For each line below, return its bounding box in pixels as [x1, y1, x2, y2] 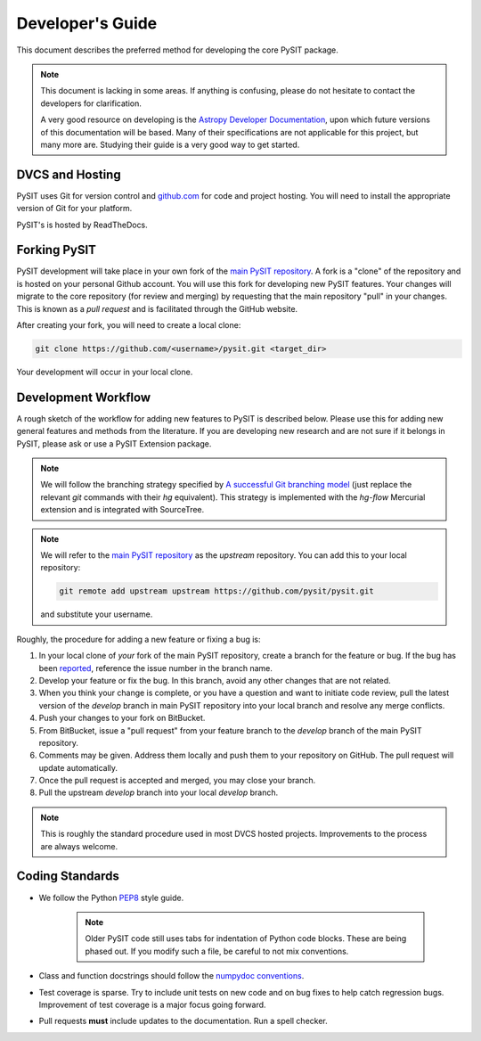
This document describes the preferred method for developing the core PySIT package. [16, 45, 338, 55]
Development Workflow [16, 389, 151, 405]
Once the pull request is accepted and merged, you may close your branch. [38, 775, 316, 786]
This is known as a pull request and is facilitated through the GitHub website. [16, 303, 298, 314]
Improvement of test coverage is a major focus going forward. [38, 999, 266, 1010]
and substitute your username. [40, 609, 153, 619]
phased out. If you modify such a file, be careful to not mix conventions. [85, 946, 349, 956]
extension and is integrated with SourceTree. [40, 504, 205, 515]
